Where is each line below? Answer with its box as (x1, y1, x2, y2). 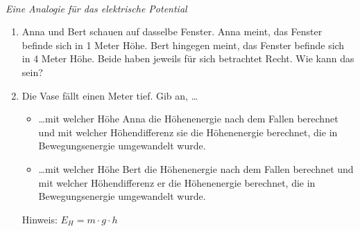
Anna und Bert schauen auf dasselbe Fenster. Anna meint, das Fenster (22, 24, 323, 39)
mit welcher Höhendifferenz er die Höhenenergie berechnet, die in (38, 175, 316, 190)
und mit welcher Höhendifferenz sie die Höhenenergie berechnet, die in (38, 124, 338, 139)
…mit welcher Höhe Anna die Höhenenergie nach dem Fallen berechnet (38, 111, 338, 126)
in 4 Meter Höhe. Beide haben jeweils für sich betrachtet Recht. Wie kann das (22, 51, 354, 66)
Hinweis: (22, 212, 58, 226)
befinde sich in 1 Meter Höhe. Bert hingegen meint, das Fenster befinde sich (22, 37, 345, 52)
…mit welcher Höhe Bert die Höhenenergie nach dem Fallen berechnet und (38, 161, 354, 176)
